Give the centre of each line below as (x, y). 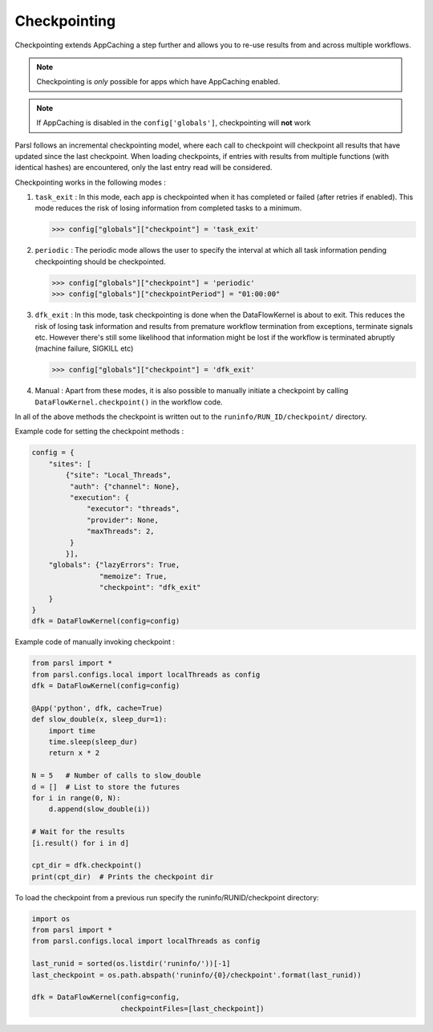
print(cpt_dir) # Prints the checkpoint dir (123, 876)
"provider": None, (123, 520)
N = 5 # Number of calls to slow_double (116, 776)
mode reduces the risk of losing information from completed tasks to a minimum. (168, 208)
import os (51, 918)
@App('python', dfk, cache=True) (97, 708)
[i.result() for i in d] (81, 843)
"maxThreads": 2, (121, 531)
